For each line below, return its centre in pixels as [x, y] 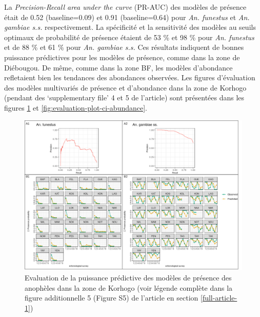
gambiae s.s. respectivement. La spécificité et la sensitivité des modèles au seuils [130, 27]
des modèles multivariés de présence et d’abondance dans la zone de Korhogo [125, 87]
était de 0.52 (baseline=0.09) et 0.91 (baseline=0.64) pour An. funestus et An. [127, 17]
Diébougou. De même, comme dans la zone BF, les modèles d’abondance [118, 67]
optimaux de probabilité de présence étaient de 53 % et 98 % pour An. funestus [129, 37]
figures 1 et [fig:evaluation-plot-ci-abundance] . [76, 107]
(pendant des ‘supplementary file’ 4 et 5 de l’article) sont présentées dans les [124, 98]
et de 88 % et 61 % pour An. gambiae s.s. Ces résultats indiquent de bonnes [124, 47]
